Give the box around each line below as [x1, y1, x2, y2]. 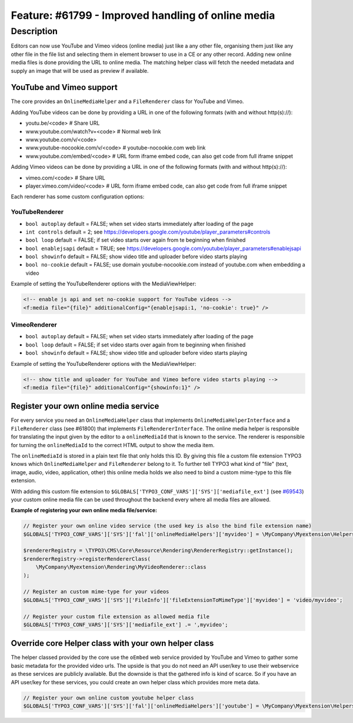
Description [11, 26, 58, 36]
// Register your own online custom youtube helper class [23, 694, 194, 701]
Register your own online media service [11, 401, 159, 411]
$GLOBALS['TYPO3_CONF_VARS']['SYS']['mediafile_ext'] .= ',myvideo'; [23, 621, 228, 628]
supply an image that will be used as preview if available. [11, 67, 149, 74]
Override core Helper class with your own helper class [11, 638, 214, 648]
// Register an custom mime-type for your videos [23, 588, 169, 595]
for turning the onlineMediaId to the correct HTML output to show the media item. [11, 441, 215, 448]
